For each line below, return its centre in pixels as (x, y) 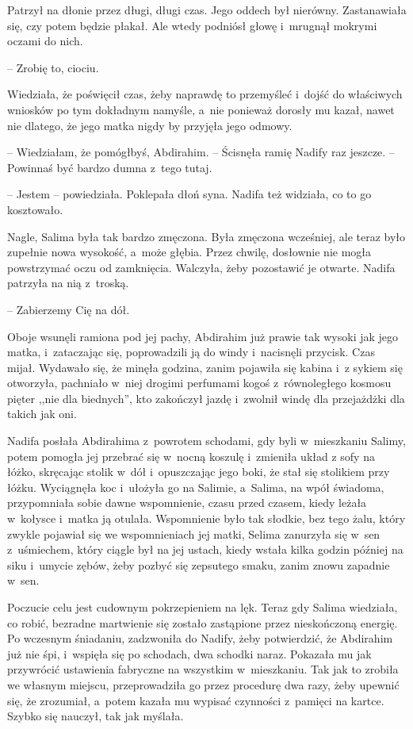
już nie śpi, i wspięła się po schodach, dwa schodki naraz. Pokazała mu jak (189, 653)
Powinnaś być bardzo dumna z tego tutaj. (110, 167)
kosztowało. (35, 209)
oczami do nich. (45, 41)
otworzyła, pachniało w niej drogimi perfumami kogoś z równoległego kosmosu (199, 383)
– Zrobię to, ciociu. (53, 67)
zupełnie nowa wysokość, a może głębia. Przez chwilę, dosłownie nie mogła (189, 252)
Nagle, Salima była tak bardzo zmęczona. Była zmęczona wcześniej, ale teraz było (206, 236)
